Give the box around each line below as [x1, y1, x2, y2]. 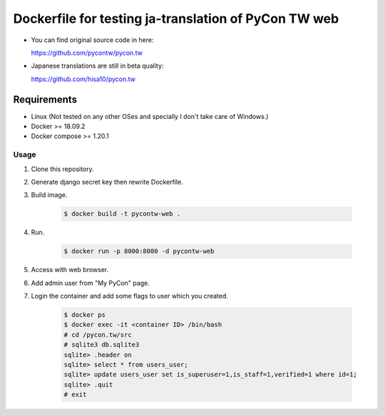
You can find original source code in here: [31, 36, 154, 44]
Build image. [31, 191, 68, 199]
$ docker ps [63, 311, 106, 319]
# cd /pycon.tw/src [63, 331, 132, 338]
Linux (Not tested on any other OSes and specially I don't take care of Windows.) [31, 112, 269, 120]
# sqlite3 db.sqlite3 [63, 340, 140, 349]
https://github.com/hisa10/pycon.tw [31, 75, 135, 83]
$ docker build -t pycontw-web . [63, 210, 181, 218]
